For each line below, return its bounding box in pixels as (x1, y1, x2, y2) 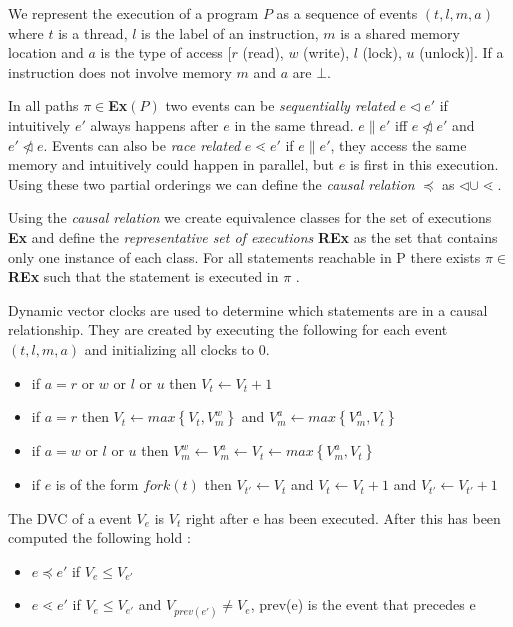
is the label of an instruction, (141, 22, 319, 43)
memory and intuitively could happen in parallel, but (8, 154, 335, 175)
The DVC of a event (8, 507, 132, 528)
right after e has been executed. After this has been (185, 507, 501, 528)
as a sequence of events (276, 3, 418, 23)
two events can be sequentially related (165, 95, 395, 116)
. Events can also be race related (43, 134, 241, 155)
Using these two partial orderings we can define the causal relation (8, 173, 415, 194)
